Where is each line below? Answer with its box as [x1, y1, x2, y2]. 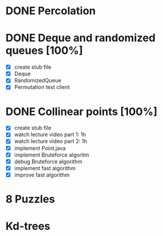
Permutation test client [14, 84, 70, 91]
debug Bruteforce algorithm [14, 158, 83, 165]
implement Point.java [14, 144, 66, 152]
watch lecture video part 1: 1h [14, 131, 86, 138]
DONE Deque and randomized [5, 31, 156, 45]
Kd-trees [5, 219, 51, 233]
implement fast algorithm [14, 164, 76, 171]
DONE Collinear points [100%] [5, 105, 158, 118]
